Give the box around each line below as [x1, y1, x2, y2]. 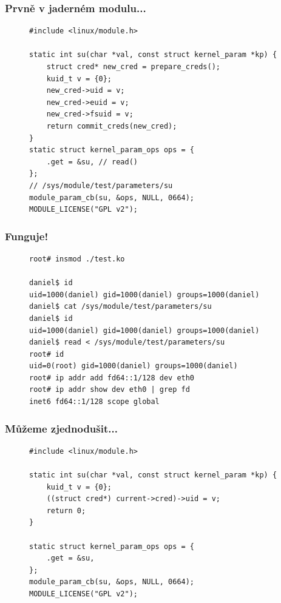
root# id [29, 349, 64, 359]
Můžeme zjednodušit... [5, 420, 118, 436]
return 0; [46, 506, 86, 515]
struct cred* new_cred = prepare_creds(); [46, 62, 220, 71]
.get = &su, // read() [46, 157, 138, 166]
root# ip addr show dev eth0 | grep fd [29, 385, 190, 394]
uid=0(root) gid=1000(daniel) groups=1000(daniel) [29, 362, 238, 371]
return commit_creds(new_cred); [46, 121, 177, 130]
